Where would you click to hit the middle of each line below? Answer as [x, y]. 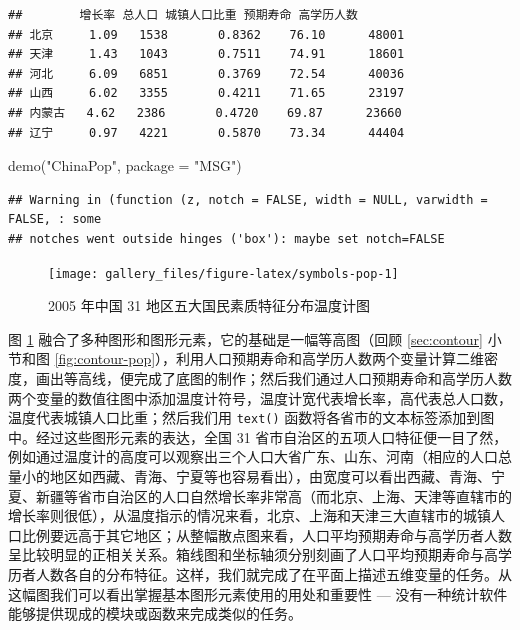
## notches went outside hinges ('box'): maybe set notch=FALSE [226, 238]
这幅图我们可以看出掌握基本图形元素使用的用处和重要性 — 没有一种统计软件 [258, 593]
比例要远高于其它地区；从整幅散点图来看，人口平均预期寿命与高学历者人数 [266, 534]
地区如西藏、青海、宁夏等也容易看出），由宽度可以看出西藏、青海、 [270, 476]
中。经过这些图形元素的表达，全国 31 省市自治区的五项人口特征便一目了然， [258, 436]
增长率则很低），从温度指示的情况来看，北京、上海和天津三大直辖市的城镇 [249, 515]
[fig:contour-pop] [105, 358]
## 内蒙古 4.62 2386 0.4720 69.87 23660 [205, 112]
